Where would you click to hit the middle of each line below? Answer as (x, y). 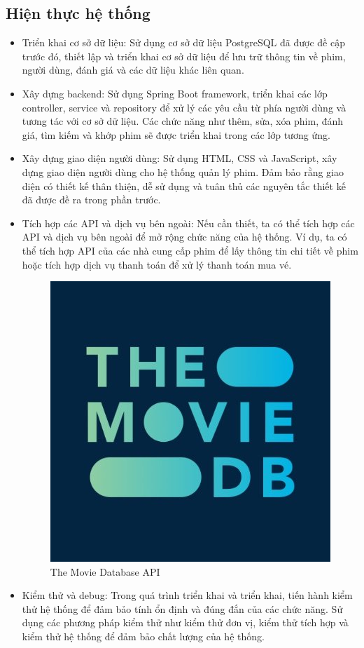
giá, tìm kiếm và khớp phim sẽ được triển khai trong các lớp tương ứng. (176, 134)
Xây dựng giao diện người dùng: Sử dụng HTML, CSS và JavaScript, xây (180, 158)
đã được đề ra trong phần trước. (91, 200)
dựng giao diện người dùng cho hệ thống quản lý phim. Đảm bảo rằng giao (183, 171)
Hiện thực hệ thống (78, 13)
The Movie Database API (105, 571)
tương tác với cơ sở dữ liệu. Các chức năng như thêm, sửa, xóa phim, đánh (183, 121)
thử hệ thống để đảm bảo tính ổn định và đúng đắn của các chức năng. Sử (182, 608)
